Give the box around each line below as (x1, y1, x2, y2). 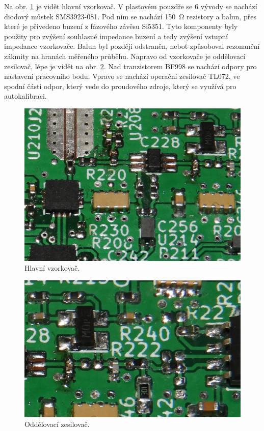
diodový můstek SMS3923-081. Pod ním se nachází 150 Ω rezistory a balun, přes (4, 11, 256, 21)
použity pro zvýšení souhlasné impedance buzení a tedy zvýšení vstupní (4, 31, 228, 41)
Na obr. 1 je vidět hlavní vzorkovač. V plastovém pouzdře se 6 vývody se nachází (4, 1, 257, 11)
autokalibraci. (4, 91, 47, 101)
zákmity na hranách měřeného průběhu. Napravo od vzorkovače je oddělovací (4, 50, 246, 61)
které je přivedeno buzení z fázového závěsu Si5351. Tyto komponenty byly (4, 21, 238, 32)
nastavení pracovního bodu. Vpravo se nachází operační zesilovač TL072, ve (4, 71, 240, 81)
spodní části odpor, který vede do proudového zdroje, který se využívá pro (4, 80, 236, 91)
